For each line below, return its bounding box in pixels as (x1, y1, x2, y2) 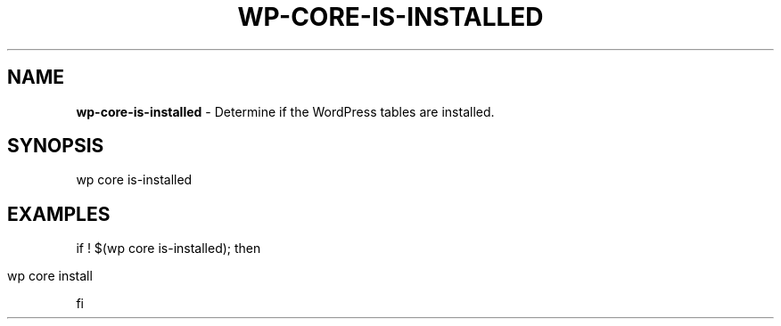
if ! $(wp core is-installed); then (76, 240, 261, 257)
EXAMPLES (7, 202, 111, 225)
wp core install (7, 268, 93, 284)
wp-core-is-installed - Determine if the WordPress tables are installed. (76, 103, 495, 119)
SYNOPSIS (7, 134, 104, 158)
